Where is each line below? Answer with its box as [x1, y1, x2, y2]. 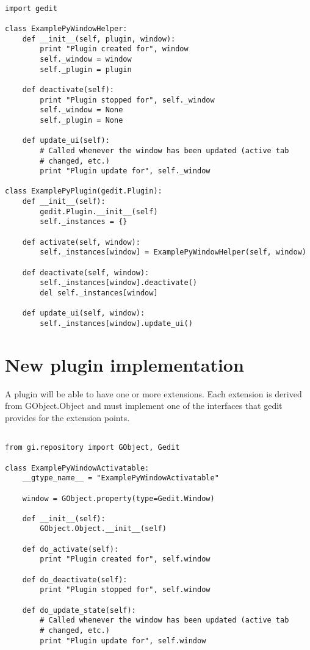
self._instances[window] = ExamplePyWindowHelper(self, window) [40, 248, 306, 257]
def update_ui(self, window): [22, 309, 145, 318]
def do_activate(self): [22, 544, 119, 554]
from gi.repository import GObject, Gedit [5, 443, 180, 452]
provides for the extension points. [5, 411, 130, 424]
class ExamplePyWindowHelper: [5, 24, 128, 33]
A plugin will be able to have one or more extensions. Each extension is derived [5, 387, 302, 400]
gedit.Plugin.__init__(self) [40, 207, 158, 216]
